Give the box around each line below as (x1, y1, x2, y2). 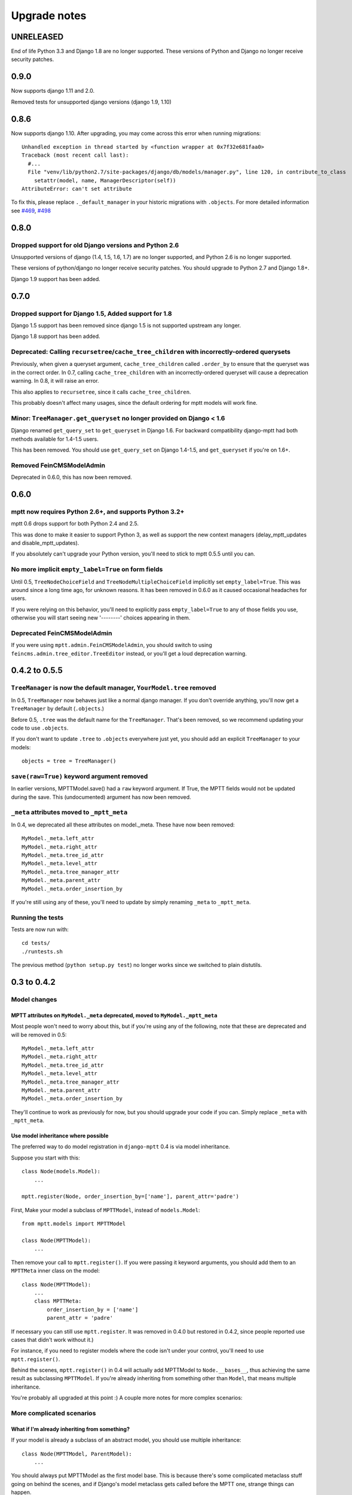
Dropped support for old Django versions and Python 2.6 (11, 241, 179, 249)
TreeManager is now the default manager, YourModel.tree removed (11, 684, 216, 692)
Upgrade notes (11, 9, 87, 22)
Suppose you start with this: (11, 1154, 80, 1161)
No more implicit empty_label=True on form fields (11, 565, 163, 573)
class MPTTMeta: (33, 1298, 82, 1305)
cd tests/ (22, 939, 50, 947)
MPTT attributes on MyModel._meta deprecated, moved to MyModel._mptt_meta (11, 1011, 218, 1019)
